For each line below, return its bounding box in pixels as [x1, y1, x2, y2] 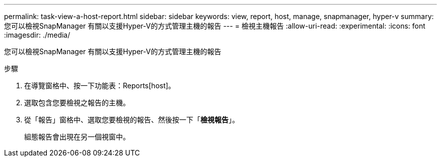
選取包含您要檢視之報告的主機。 [24, 98, 130, 107]
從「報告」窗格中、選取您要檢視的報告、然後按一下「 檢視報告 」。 [24, 115, 239, 124]
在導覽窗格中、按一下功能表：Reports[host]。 [24, 81, 176, 90]
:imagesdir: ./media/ [4, 31, 70, 39]
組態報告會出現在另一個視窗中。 [24, 132, 130, 141]
